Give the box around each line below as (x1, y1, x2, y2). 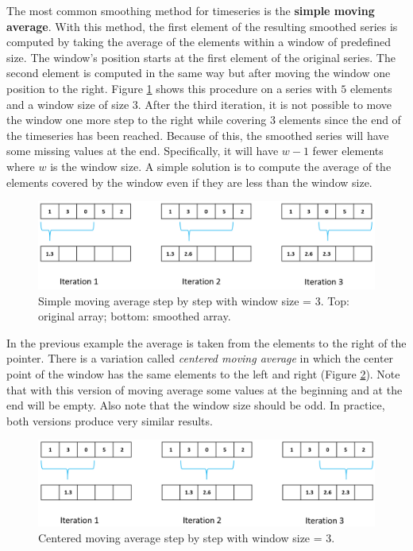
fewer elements (312, 142, 384, 159)
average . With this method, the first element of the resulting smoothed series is (6, 17, 398, 34)
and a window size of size (6, 95, 129, 112)
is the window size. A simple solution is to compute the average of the (50, 157, 392, 174)
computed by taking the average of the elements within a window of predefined (6, 33, 391, 50)
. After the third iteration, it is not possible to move (137, 95, 392, 112)
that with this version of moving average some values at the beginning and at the (6, 381, 403, 398)
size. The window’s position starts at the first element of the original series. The (6, 49, 396, 65)
